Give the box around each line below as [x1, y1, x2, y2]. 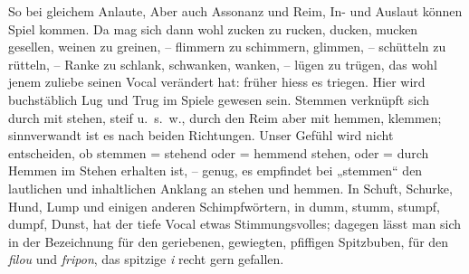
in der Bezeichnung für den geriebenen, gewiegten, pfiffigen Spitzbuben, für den [8, 231, 449, 250]
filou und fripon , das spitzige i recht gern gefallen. [8, 250, 284, 269]
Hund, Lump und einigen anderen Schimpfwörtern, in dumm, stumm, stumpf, [8, 196, 440, 215]
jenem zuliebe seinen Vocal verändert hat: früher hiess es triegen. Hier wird [8, 72, 426, 91]
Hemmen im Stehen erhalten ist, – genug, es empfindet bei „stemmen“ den [8, 161, 423, 180]
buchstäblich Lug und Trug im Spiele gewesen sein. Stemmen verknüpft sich [8, 90, 429, 109]
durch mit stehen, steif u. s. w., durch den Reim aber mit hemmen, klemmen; [8, 108, 442, 127]
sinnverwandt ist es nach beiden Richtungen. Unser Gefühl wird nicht [8, 126, 394, 145]
